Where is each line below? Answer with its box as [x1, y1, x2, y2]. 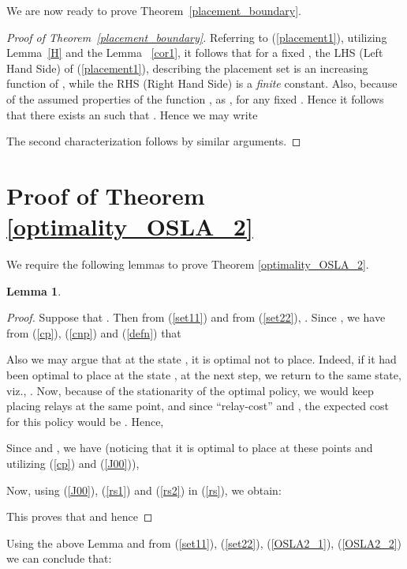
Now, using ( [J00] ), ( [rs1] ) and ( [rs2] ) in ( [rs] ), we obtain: [6, 481, 282, 498]
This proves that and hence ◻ [6, 508, 153, 525]
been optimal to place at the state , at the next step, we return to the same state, [6, 367, 401, 383]
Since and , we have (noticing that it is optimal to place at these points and [6, 439, 373, 456]
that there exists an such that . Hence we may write [6, 106, 258, 122]
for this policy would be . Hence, [6, 413, 164, 429]
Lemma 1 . [6, 282, 62, 299]
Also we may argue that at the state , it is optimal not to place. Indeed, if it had [6, 351, 397, 367]
